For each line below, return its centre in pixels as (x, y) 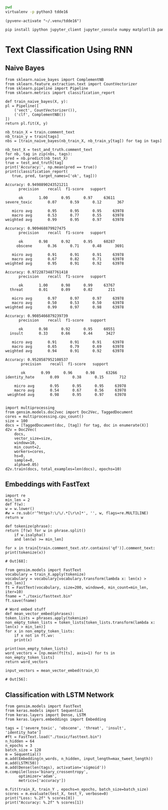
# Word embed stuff (25, 609)
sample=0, (24, 460)
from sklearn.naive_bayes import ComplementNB (54, 79)
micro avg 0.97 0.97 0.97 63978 (68, 298)
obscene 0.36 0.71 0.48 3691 (70, 246)
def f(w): (15, 504)
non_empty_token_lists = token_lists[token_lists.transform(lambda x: (80, 622)
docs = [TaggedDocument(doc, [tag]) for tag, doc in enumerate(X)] (77, 425)
